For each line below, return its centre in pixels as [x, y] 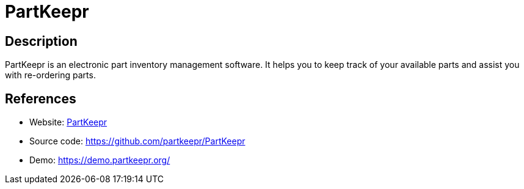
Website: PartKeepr [68, 122]
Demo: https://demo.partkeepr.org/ [100, 160]
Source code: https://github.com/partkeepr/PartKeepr [137, 141]
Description [41, 41]
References [41, 98]
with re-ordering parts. [50, 75]
